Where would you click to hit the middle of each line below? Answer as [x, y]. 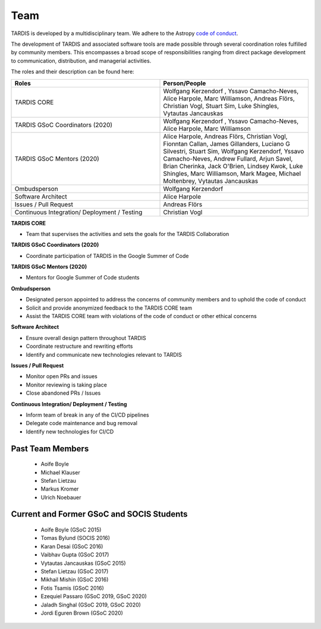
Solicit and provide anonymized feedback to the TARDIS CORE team [109, 308]
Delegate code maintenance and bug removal [82, 423]
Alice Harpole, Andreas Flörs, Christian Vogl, [225, 136]
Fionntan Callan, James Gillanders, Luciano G [227, 144]
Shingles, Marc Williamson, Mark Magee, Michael [232, 174]
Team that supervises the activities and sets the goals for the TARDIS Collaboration [128, 234]
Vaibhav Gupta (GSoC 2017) [75, 555]
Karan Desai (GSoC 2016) [72, 546]
